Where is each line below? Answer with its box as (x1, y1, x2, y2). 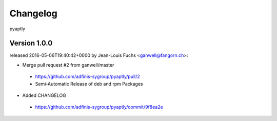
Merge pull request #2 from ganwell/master (22, 62, 114, 68)
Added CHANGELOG (22, 92, 66, 98)
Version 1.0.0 (9, 39, 53, 48)
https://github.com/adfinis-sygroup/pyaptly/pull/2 (35, 73, 141, 79)
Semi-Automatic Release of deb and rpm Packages (35, 80, 143, 87)
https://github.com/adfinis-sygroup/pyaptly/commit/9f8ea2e (35, 104, 164, 110)
